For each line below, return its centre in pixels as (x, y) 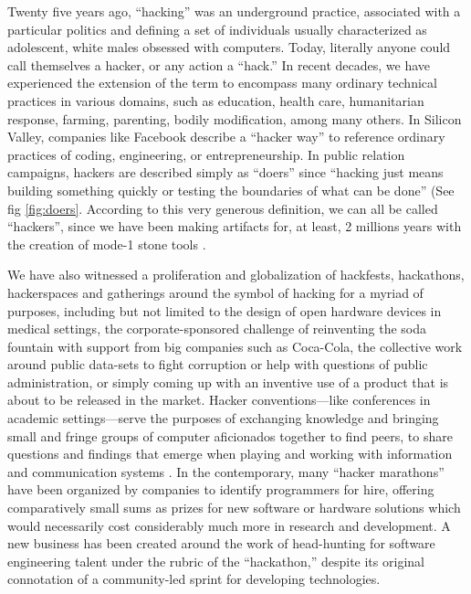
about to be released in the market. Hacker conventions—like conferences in (219, 400)
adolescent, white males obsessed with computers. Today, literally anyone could (229, 47)
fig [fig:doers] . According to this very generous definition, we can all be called (223, 208)
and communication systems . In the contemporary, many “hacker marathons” (226, 471)
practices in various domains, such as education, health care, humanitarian (216, 100)
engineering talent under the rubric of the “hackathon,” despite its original (216, 561)
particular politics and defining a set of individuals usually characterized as (217, 29)
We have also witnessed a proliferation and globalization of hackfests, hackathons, (236, 275)
